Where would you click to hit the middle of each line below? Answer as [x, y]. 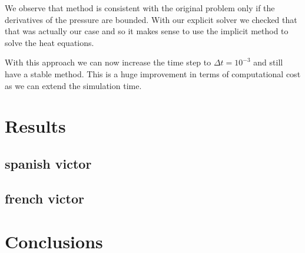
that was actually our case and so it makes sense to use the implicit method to [147, 31]
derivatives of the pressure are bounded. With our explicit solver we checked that [151, 19]
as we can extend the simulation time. [73, 85]
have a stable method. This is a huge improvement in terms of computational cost [153, 73]
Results [35, 126]
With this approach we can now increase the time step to [108, 62]
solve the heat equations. [49, 42]
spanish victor [48, 163]
